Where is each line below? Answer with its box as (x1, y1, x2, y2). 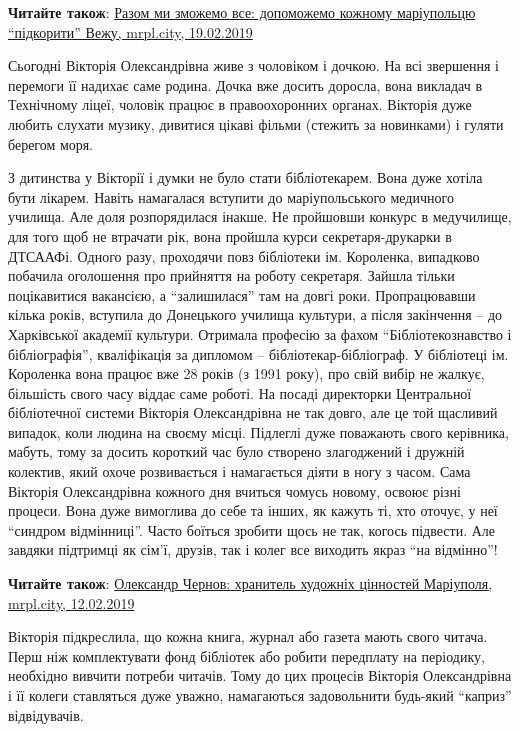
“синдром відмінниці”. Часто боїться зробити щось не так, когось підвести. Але (8, 519, 495, 540)
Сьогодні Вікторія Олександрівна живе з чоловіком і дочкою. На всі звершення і (8, 55, 499, 76)
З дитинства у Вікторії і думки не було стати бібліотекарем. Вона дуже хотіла (8, 167, 483, 188)
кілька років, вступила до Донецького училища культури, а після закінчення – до (8, 304, 503, 325)
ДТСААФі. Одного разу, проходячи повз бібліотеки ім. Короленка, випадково (8, 245, 480, 266)
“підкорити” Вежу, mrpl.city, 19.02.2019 (8, 21, 253, 42)
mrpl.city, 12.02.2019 (8, 592, 135, 613)
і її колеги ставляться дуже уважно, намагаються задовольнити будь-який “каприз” (8, 685, 512, 705)
